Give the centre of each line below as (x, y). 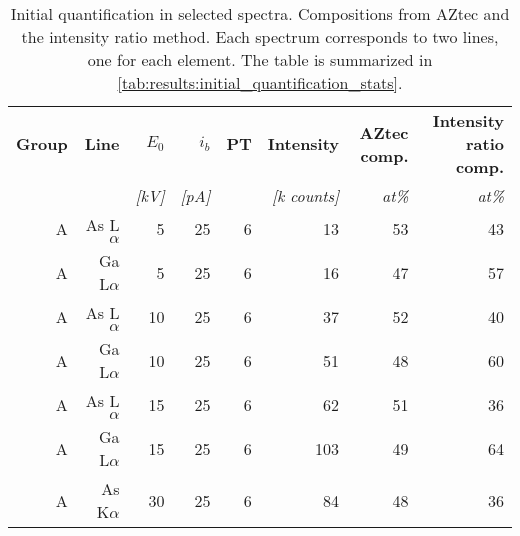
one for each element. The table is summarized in (260, 59)
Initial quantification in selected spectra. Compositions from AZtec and (260, 13)
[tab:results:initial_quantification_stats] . (260, 82)
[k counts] (306, 195)
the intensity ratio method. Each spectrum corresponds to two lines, (260, 36)
